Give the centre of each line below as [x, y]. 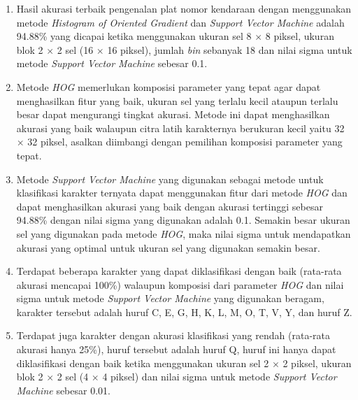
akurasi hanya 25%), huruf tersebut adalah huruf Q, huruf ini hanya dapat [176, 349]
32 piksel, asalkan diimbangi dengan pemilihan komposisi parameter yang [185, 142]
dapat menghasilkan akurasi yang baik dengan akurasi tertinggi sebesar [170, 206]
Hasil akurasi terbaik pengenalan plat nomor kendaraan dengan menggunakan [184, 8]
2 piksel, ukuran [317, 363]
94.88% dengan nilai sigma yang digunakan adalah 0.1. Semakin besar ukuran [183, 220]
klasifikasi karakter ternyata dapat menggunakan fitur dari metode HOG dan [182, 193]
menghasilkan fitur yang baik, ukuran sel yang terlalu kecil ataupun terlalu [177, 100]
